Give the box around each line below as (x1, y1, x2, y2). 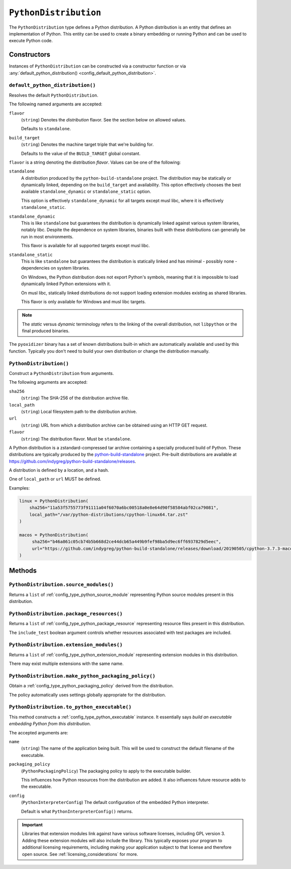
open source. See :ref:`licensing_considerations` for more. (22, 851, 138, 857)
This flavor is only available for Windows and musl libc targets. (21, 299, 146, 305)
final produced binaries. (22, 328, 70, 334)
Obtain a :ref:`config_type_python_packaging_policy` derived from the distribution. (9, 683, 174, 689)
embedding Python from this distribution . (9, 721, 91, 727)
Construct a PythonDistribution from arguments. (9, 371, 114, 376)
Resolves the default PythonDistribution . (9, 92, 98, 98)
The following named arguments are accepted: (9, 101, 103, 107)
